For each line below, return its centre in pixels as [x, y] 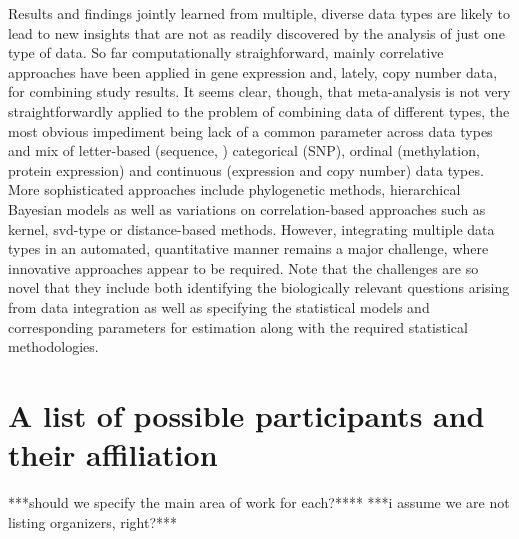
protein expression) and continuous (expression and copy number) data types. [246, 169]
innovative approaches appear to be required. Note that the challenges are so [243, 267]
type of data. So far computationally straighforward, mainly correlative [226, 52]
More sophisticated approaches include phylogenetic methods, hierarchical [234, 189]
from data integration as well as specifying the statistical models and [219, 306]
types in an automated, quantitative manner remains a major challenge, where [248, 248]
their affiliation [113, 454]
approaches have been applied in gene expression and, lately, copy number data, [253, 71]
